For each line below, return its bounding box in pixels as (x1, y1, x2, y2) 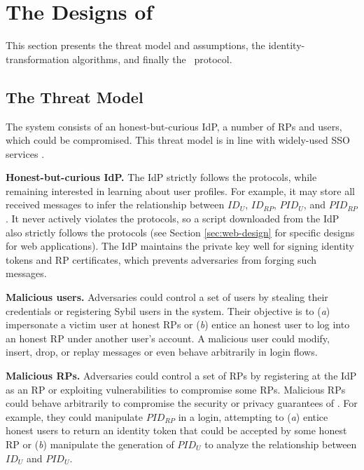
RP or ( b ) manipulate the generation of (6, 436, 174, 451)
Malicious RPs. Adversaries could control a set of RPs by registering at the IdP (6, 368, 357, 383)
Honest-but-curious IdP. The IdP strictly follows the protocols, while (6, 170, 317, 184)
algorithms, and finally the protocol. (72, 51, 232, 66)
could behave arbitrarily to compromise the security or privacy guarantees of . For (6, 396, 358, 410)
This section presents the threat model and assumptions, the (6, 38, 265, 53)
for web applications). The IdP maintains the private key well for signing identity (6, 239, 354, 253)
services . (6, 146, 45, 161)
